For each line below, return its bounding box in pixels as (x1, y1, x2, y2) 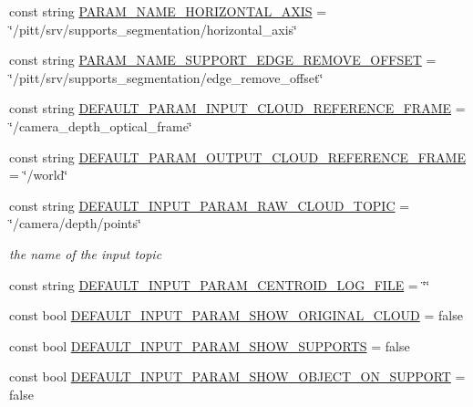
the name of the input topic (9, 244, 162, 263)
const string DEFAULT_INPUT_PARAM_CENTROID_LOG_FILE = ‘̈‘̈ (9, 275, 430, 294)
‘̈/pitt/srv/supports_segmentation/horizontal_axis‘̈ (9, 19, 297, 38)
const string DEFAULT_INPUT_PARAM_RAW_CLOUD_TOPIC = (9, 195, 410, 214)
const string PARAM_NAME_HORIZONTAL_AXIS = (9, 2, 327, 20)
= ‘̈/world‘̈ (9, 165, 68, 184)
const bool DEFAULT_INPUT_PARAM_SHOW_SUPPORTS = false (9, 336, 410, 355)
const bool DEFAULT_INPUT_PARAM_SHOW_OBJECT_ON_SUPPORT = (9, 367, 466, 386)
